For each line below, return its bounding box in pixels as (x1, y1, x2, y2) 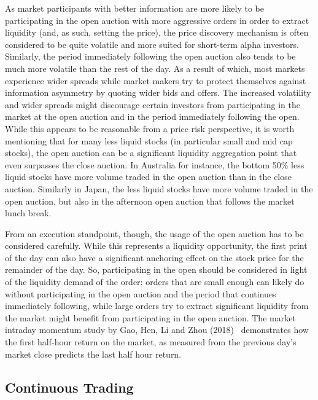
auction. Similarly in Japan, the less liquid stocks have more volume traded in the (5, 182, 313, 195)
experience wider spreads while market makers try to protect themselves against (5, 74, 306, 87)
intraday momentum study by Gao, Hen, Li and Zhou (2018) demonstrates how (5, 323, 309, 336)
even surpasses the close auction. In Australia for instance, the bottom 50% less (5, 158, 304, 171)
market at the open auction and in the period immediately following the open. (5, 110, 300, 123)
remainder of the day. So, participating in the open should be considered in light (5, 263, 308, 276)
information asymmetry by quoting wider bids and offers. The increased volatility (5, 86, 311, 99)
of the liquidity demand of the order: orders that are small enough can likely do (5, 275, 304, 288)
